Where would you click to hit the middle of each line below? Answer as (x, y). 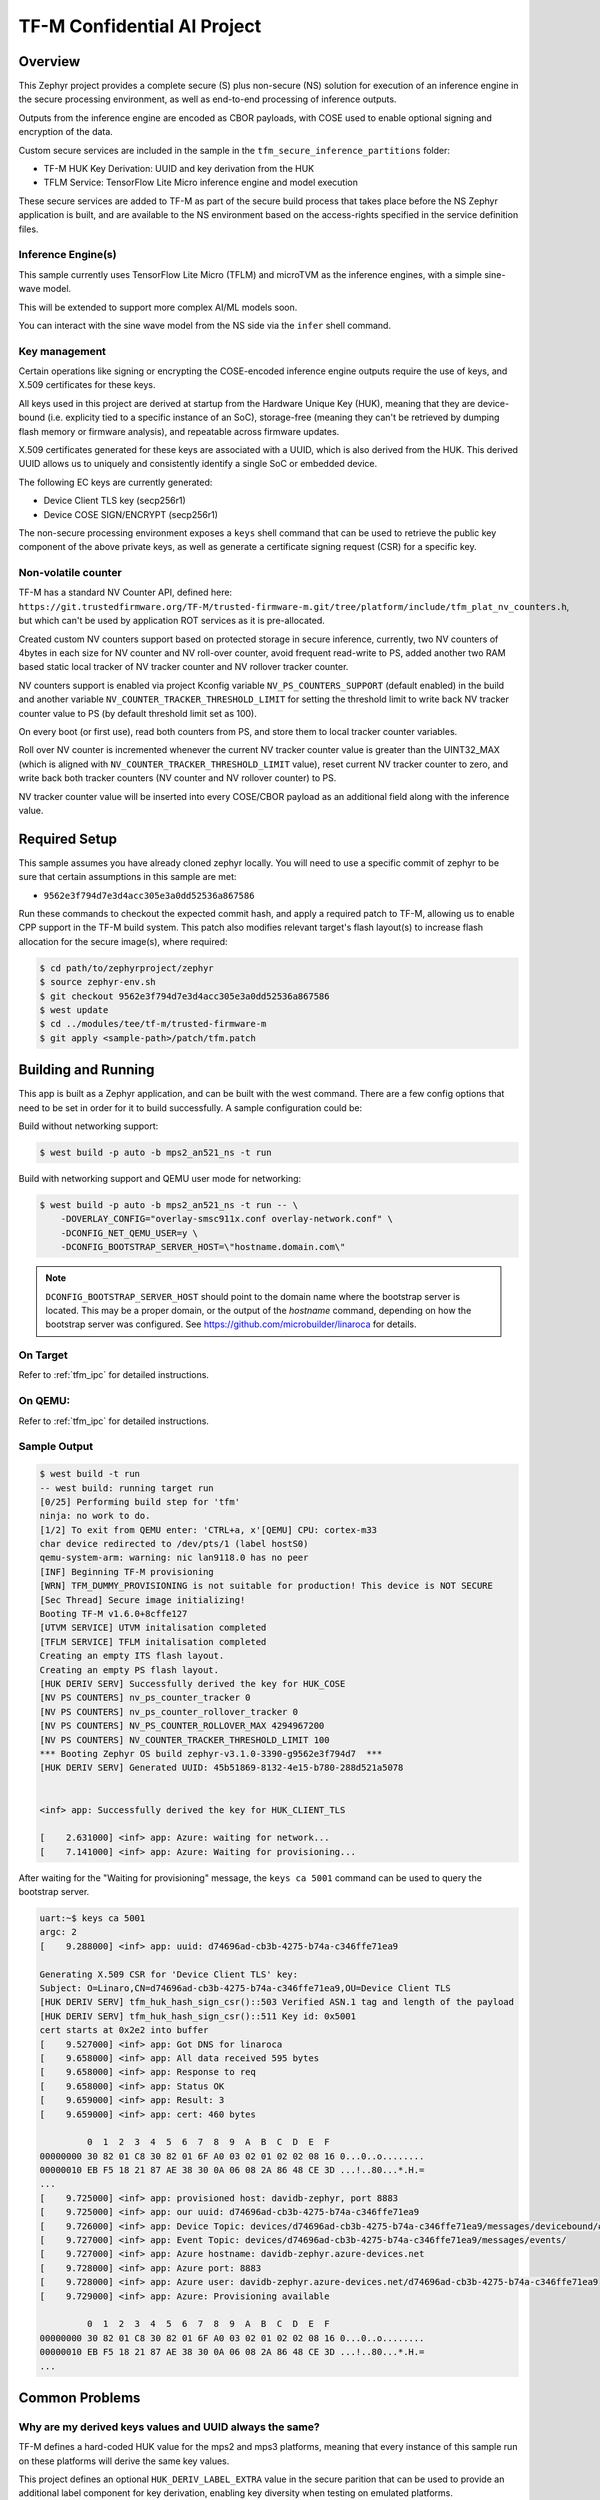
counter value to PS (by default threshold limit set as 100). (137, 713)
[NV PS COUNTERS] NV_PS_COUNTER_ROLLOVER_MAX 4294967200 (182, 1726)
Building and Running (86, 1070)
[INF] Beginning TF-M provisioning (126, 1571)
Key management (62, 351)
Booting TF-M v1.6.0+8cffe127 (113, 1614)
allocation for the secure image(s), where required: (123, 941)
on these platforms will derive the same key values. (124, 2461)
